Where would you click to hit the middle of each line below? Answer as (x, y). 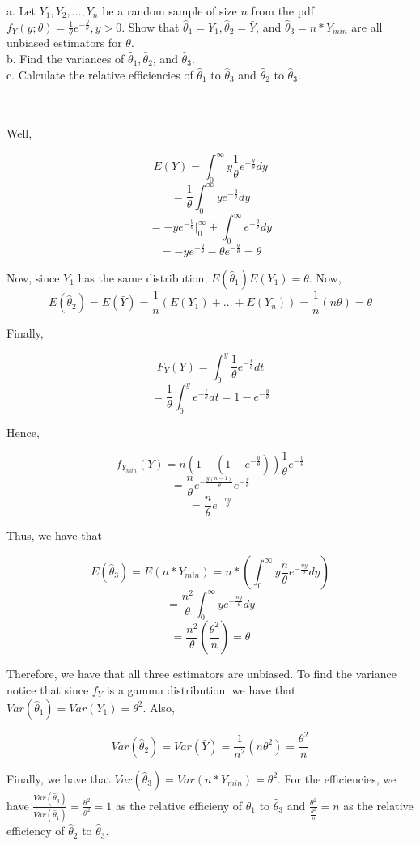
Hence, (23, 432)
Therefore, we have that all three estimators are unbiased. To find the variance (202, 674)
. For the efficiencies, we (337, 778)
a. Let (21, 11)
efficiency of (36, 831)
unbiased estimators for (64, 42)
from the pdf (282, 11)
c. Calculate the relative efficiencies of (100, 74)
